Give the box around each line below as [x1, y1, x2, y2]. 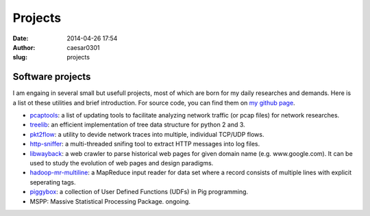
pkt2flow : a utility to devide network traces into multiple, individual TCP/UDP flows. [29, 130, 264, 138]
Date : [12, 34, 29, 42]
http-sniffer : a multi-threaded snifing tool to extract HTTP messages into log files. [29, 140, 260, 148]
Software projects [12, 71, 91, 83]
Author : [12, 43, 36, 51]
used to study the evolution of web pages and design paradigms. [29, 159, 214, 167]
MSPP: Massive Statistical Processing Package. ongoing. [29, 197, 191, 205]
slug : [12, 53, 27, 62]
